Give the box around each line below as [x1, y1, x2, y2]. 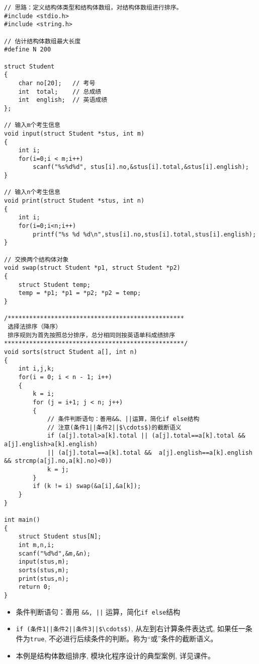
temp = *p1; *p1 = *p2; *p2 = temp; [18, 289, 141, 297]
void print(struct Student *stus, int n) [4, 197, 145, 205]
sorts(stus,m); [18, 566, 69, 574]
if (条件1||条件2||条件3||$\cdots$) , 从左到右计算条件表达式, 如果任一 [16, 623, 245, 634]
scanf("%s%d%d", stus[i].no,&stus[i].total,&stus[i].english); [33, 163, 249, 171]
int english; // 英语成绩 [18, 96, 108, 104]
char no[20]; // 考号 [18, 79, 96, 87]
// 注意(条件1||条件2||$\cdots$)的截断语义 [47, 424, 182, 431]
